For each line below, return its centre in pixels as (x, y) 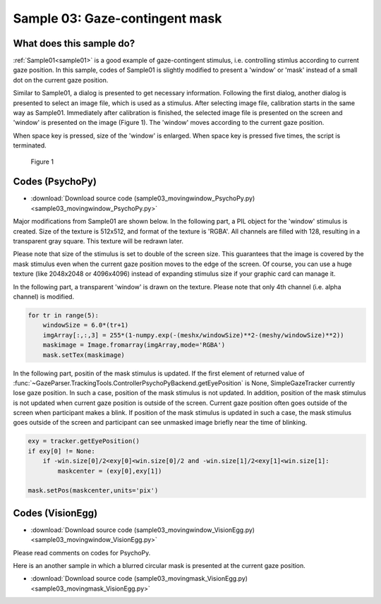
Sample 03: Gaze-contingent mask (117, 18)
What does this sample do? (74, 43)
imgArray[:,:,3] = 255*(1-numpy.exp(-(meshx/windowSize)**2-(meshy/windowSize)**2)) (194, 335)
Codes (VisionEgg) (55, 513)
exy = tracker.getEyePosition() (84, 441)
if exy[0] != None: (61, 451)
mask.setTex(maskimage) (84, 355)
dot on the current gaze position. (61, 80)
